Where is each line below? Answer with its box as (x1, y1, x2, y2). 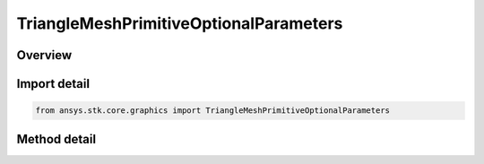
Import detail (16, 76, 90, 91)
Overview (16, 47, 73, 63)
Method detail (16, 131, 97, 147)
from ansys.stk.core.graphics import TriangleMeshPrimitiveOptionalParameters (35, 106, 390, 116)
